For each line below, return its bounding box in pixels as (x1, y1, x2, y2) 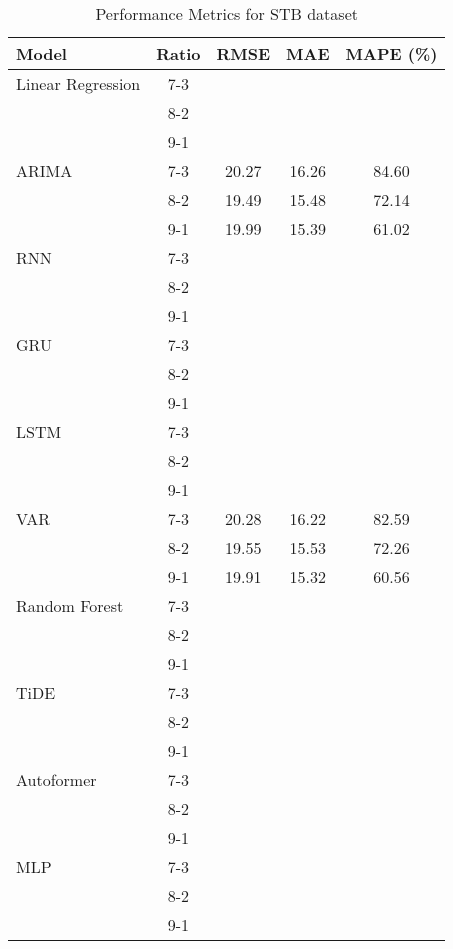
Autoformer (16, 768, 97, 791)
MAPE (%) (345, 42, 438, 65)
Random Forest (16, 594, 124, 617)
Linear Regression (16, 72, 141, 95)
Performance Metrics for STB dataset (95, 2, 358, 25)
